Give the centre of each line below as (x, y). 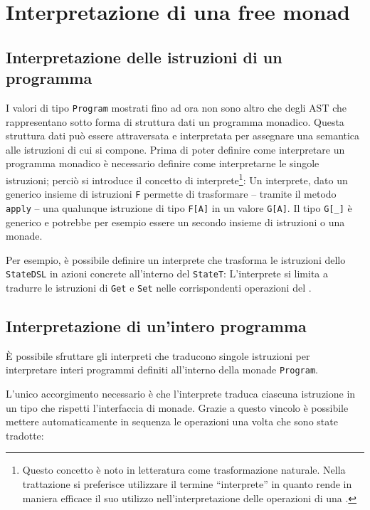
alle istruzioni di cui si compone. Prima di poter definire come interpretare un (175, 149)
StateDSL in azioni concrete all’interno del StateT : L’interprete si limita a (167, 273)
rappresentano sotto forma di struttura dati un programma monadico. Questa (175, 121)
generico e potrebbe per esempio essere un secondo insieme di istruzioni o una (175, 222)
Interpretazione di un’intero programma (156, 326)
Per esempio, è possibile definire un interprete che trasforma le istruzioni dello (176, 259)
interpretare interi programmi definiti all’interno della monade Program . (162, 370)
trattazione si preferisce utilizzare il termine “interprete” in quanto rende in (187, 484)
